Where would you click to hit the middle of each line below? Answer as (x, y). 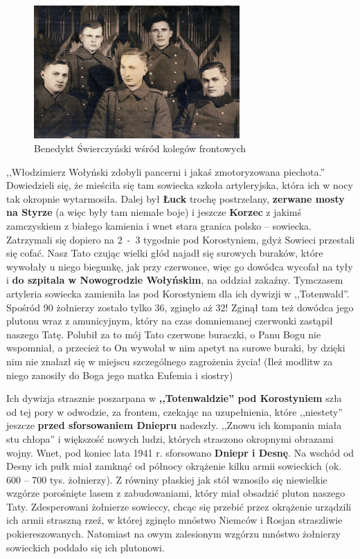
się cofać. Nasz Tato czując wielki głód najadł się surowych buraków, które (165, 253)
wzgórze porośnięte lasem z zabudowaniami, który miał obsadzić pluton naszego (176, 493)
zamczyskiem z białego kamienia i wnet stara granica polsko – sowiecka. (159, 226)
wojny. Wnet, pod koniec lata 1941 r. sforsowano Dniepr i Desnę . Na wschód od (180, 452)
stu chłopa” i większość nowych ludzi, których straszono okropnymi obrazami (170, 438)
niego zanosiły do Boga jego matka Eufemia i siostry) (120, 375)
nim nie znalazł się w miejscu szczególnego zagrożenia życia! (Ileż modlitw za (170, 361)
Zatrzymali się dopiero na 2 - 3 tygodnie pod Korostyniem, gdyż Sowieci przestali (181, 239)
